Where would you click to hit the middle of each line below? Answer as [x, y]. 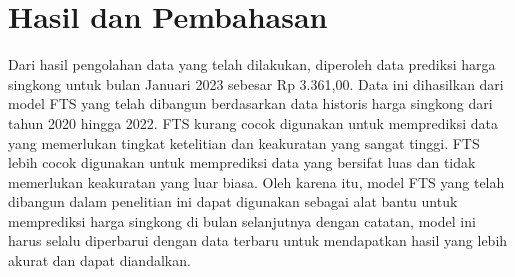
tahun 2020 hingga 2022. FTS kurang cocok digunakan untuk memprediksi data [253, 122]
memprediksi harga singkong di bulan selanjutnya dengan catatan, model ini [242, 220]
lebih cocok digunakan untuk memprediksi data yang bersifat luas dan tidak [242, 162]
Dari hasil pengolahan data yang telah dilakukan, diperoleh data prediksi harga [252, 64]
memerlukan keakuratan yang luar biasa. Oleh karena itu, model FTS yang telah [256, 181]
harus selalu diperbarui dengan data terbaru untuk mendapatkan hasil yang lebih [258, 240]
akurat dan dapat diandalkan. [99, 260]
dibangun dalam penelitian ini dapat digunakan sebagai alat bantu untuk [233, 201]
